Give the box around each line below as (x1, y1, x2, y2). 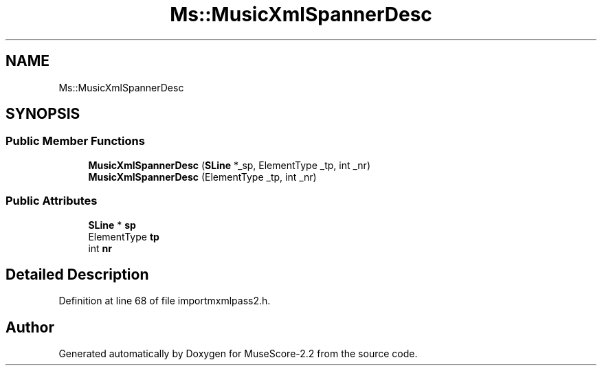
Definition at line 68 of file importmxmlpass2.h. (58, 295, 271, 307)
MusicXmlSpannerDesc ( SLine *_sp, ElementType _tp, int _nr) (88, 159, 370, 171)
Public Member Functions (5, 134, 145, 148)
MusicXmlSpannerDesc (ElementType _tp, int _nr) (88, 170, 317, 183)
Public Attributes (5, 194, 98, 208)
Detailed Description (5, 265, 149, 283)
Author (5, 318, 54, 336)
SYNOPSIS (5, 105, 80, 123)
